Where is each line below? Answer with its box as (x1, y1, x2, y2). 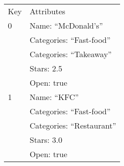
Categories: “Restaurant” (30, 120, 117, 131)
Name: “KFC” (30, 91, 79, 102)
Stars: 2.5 (30, 63, 62, 74)
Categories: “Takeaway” (30, 48, 112, 60)
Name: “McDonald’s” (30, 20, 103, 31)
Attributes (30, 5, 66, 17)
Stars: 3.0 (30, 134, 62, 145)
